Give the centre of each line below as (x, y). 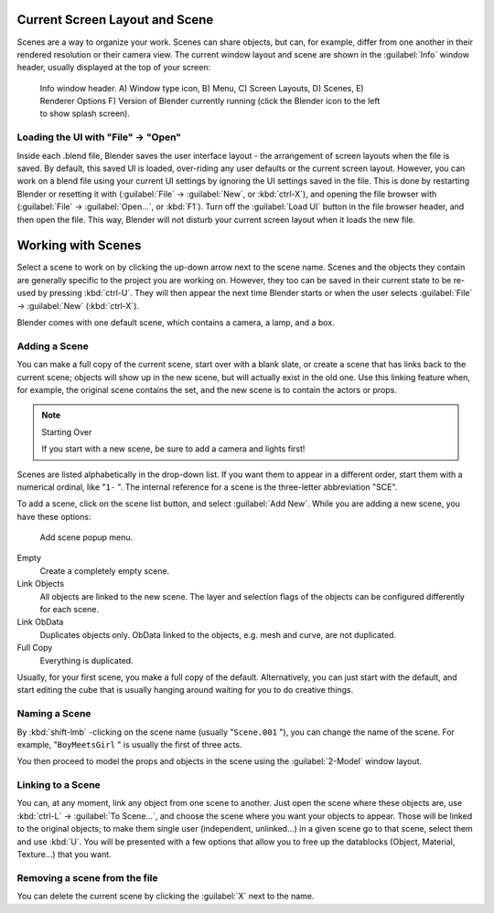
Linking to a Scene (59, 785)
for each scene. (70, 610)
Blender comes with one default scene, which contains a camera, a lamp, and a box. (176, 323)
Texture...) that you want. (64, 854)
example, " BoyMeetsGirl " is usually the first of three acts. (129, 744)
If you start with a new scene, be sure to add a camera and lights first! (173, 449)
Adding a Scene (53, 345)
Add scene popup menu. (86, 537)
